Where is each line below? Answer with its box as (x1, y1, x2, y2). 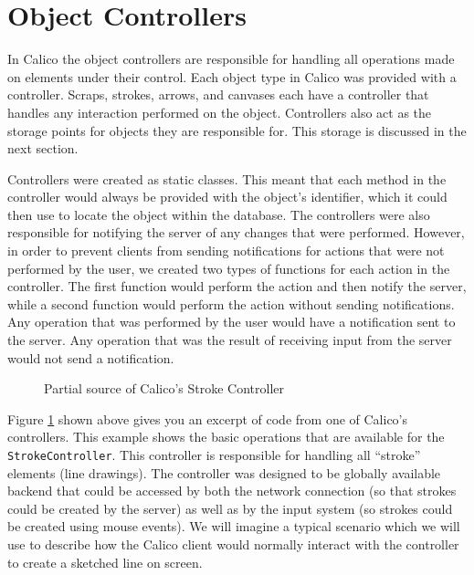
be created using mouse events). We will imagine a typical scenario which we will (7, 517, 460, 536)
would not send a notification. (7, 348, 174, 367)
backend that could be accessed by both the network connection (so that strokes (7, 481, 457, 500)
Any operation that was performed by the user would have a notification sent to (7, 312, 456, 331)
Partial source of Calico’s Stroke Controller (44, 379, 285, 398)
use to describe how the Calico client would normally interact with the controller (7, 535, 459, 554)
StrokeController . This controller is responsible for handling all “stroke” (7, 445, 421, 464)
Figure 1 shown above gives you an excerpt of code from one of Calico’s (7, 409, 408, 428)
